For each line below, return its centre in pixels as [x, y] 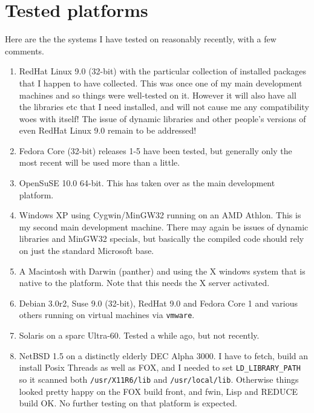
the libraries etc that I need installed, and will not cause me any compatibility [164, 107]
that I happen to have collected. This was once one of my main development [161, 83]
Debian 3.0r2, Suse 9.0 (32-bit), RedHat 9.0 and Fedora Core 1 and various [158, 303]
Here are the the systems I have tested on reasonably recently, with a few [141, 39]
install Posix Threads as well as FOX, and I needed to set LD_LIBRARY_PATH [160, 367]
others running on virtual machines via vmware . [107, 315]
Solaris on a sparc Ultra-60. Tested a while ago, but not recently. [139, 335]
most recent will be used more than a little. [100, 162]
